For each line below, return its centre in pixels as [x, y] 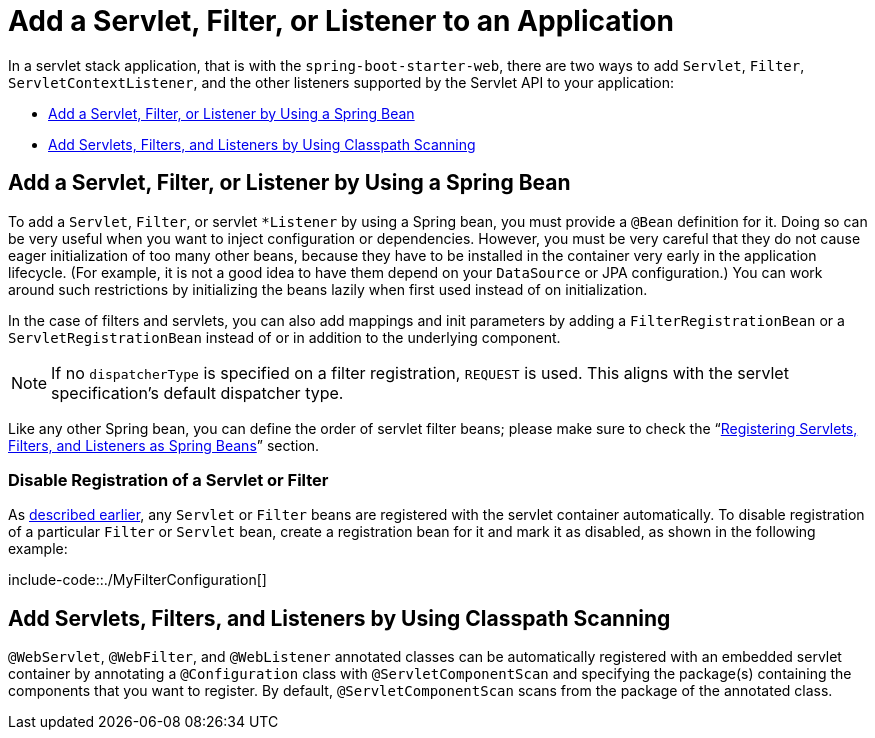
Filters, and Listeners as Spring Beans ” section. [164, 445]
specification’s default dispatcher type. [197, 392]
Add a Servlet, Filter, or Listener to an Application [341, 21]
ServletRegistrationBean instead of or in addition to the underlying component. [284, 337]
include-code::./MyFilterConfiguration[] [137, 580]
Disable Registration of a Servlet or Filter [168, 479]
